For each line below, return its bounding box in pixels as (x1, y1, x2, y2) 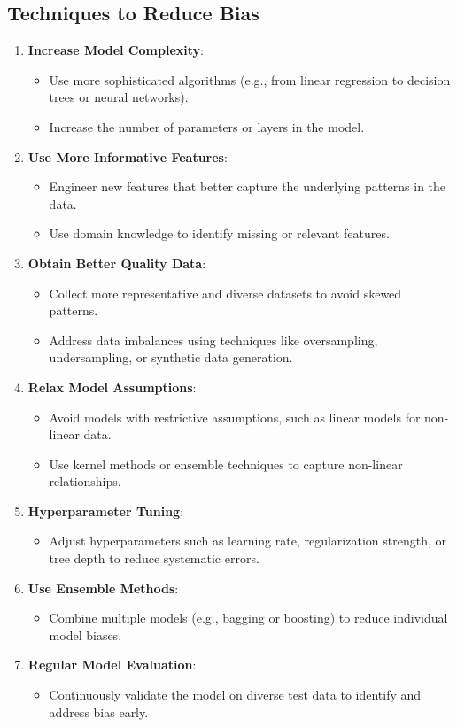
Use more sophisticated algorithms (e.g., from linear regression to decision (49, 70, 451, 89)
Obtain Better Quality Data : (27, 253, 206, 272)
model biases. (49, 625, 122, 644)
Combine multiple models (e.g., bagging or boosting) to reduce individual (49, 608, 448, 627)
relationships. (49, 472, 121, 491)
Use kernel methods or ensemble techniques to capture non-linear (49, 454, 403, 473)
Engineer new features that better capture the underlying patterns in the (49, 177, 446, 196)
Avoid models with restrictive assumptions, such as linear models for (49, 407, 421, 426)
